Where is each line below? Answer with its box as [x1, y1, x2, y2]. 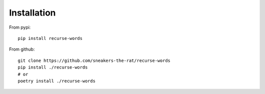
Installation [9, 7, 56, 18]
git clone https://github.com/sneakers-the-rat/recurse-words [18, 57, 171, 63]
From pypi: [9, 24, 31, 30]
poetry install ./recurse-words [18, 78, 96, 84]
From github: [9, 46, 35, 52]
